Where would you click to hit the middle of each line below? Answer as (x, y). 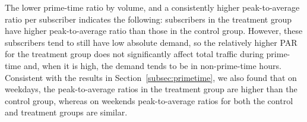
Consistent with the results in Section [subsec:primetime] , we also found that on (151, 77)
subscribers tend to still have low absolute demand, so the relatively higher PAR (151, 42)
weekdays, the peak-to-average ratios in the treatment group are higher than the (151, 89)
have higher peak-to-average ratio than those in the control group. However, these (154, 31)
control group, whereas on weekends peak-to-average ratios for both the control (149, 100)
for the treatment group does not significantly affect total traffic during (134, 54)
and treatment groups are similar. (66, 112)
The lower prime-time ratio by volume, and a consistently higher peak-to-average (152, 7)
